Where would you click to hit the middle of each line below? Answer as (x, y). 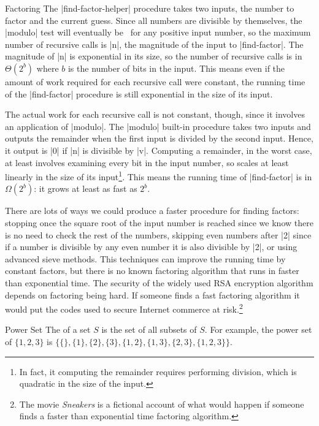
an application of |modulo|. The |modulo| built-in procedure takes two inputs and (158, 126)
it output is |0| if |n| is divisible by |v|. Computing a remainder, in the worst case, (159, 150)
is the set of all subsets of (149, 329)
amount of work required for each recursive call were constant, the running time (155, 81)
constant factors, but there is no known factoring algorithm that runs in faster (152, 271)
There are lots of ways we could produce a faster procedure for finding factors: (152, 211)
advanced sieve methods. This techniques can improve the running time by (145, 258)
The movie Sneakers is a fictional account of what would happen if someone (162, 404)
